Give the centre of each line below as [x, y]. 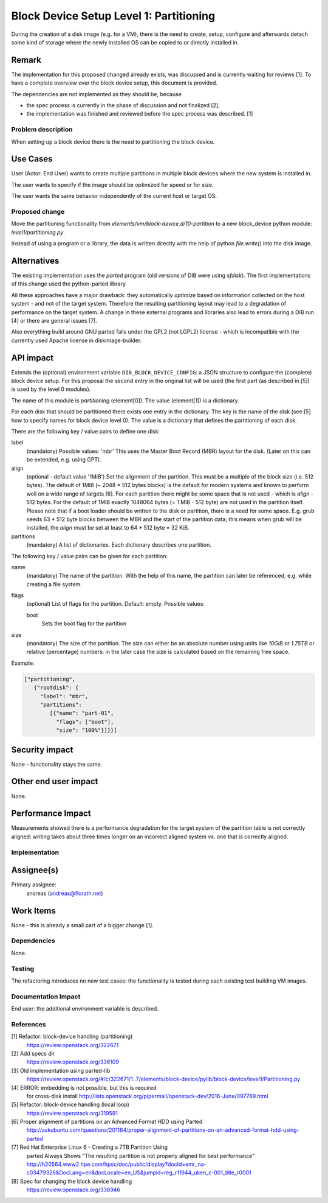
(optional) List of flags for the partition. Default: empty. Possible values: [115, 604]
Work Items [33, 910]
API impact [32, 358]
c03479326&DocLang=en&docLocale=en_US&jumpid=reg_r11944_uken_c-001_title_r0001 [139, 1173]
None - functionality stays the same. [57, 764]
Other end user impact [55, 781]
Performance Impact [51, 814]
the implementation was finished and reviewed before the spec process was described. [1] [140, 114]
